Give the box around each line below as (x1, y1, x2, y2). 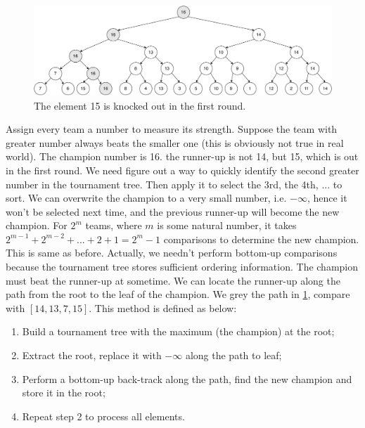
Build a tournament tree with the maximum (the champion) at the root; (22, 324, 335, 339)
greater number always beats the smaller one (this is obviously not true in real (6, 135, 344, 150)
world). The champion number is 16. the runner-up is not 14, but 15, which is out (6, 149, 359, 164)
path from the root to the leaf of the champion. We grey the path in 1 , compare (6, 287, 350, 301)
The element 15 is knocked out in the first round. (34, 98, 246, 112)
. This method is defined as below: (89, 300, 237, 315)
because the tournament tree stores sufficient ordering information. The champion (6, 259, 359, 274)
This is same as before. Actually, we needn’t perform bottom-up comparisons (6, 245, 338, 260)
